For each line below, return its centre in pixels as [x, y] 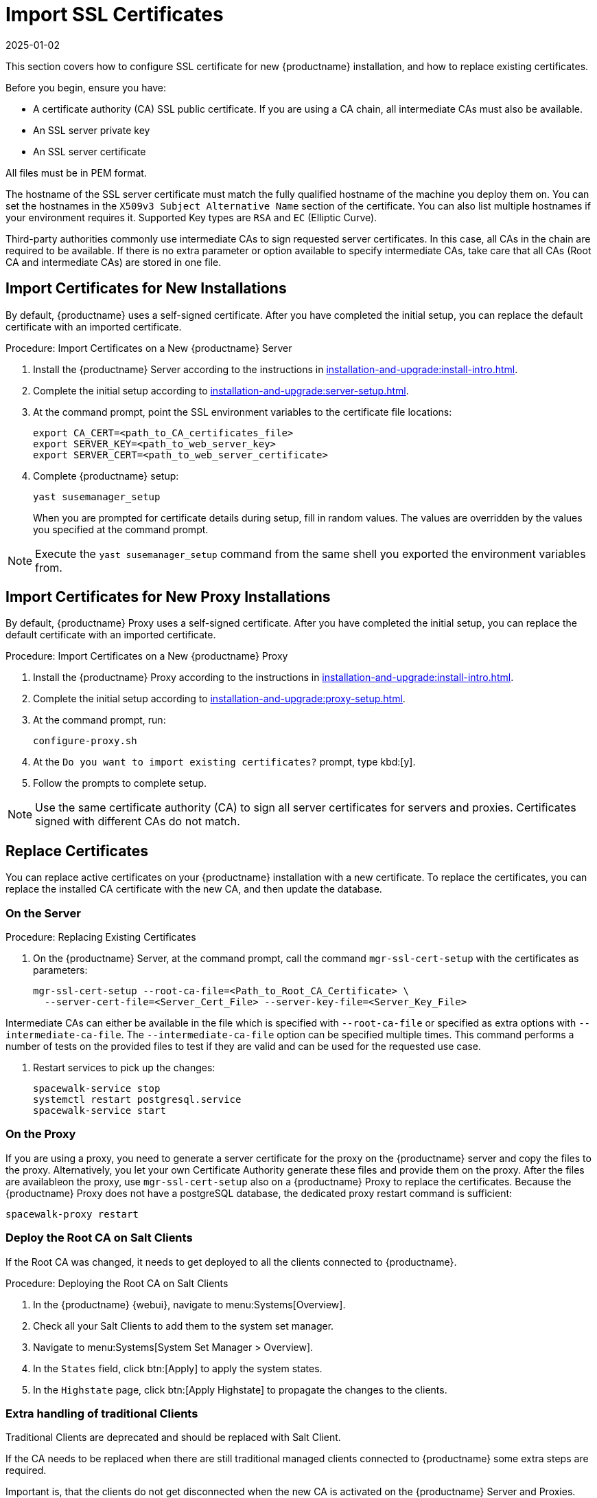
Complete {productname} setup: [106, 476]
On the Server [43, 913]
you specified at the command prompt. [121, 529]
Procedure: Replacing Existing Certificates [101, 937]
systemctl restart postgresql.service [137, 1100]
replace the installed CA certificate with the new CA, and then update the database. [194, 889]
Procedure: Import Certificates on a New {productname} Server [149, 348]
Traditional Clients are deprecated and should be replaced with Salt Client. [173, 1438]
